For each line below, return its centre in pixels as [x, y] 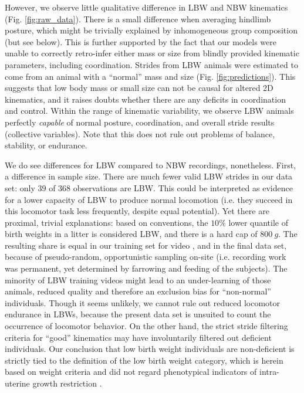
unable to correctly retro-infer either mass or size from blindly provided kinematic [152, 53]
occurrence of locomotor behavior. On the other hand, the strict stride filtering [146, 326]
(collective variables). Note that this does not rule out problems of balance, [140, 133]
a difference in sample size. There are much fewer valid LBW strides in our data [149, 176]
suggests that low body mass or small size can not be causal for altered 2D [139, 88]
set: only [20, 187]
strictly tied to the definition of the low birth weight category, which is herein [144, 360]
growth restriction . [67, 383]
